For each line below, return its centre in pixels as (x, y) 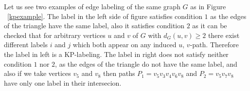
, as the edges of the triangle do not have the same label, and (146, 64)
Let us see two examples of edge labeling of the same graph (92, 6)
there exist (224, 35)
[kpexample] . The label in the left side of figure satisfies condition (105, 16)
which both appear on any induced (125, 45)
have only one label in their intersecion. (63, 82)
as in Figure (208, 6)
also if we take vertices (37, 73)
